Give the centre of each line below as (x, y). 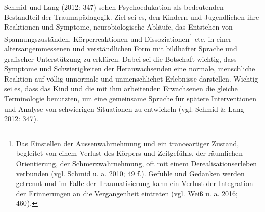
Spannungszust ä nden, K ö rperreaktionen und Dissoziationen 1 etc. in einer (118, 38)
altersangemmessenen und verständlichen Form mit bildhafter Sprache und (121, 49)
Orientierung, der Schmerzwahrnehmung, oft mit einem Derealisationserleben (137, 163)
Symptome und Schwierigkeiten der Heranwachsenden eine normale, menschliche (130, 69)
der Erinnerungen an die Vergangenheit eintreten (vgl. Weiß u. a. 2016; (127, 193)
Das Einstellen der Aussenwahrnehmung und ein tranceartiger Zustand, (128, 143)
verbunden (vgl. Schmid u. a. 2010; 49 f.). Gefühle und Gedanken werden (130, 173)
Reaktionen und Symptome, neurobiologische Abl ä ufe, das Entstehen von (118, 27)
